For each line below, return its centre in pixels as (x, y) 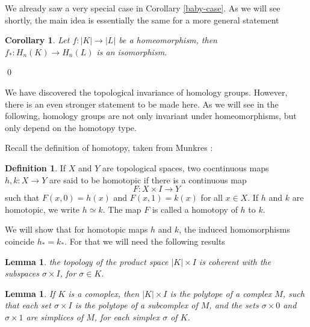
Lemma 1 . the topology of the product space (87, 261)
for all (212, 197)
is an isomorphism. (132, 51)
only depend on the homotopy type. (71, 127)
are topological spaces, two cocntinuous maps (186, 167)
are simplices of (55, 316)
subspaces (22, 273)
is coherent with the (235, 261)
